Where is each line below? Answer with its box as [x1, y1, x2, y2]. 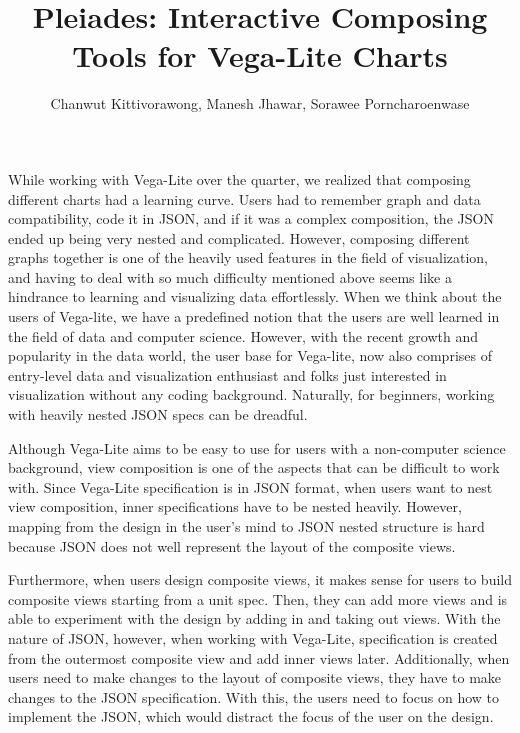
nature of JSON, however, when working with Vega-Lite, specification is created [8, 627, 498, 648]
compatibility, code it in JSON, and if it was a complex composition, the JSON [8, 208, 494, 229]
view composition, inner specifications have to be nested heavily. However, [8, 496, 462, 517]
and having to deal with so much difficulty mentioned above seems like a [8, 266, 452, 287]
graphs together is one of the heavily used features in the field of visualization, [8, 247, 489, 268]
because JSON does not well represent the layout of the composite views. [8, 535, 456, 556]
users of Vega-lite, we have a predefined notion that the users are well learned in [8, 306, 500, 327]
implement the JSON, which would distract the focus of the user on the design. [8, 706, 494, 727]
